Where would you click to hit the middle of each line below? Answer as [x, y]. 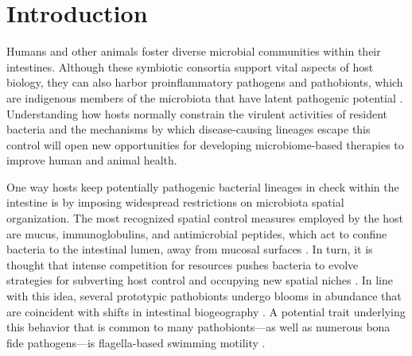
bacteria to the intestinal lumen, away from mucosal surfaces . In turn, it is [190, 249]
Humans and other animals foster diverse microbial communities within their [194, 51]
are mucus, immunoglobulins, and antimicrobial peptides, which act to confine [197, 233]
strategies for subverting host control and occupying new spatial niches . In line [200, 280]
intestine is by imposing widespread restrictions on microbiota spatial [175, 202]
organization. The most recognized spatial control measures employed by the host [205, 218]
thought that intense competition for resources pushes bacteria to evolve [183, 264]
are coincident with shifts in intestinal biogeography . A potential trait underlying [206, 311]
